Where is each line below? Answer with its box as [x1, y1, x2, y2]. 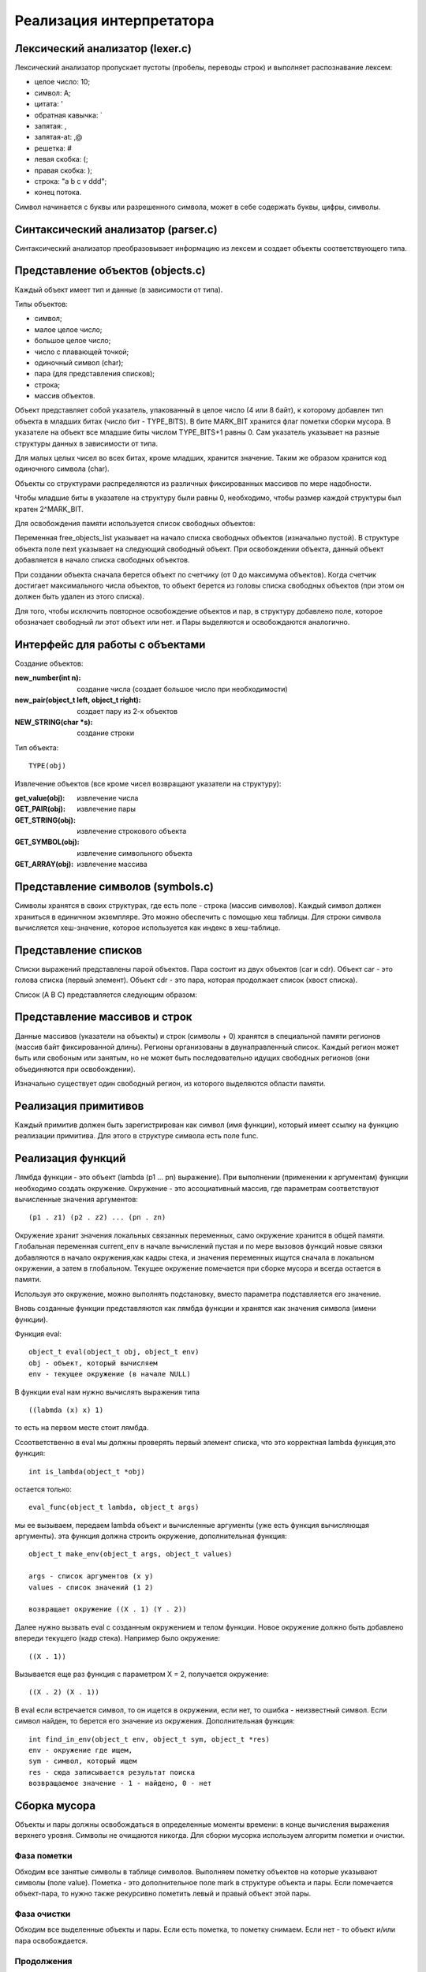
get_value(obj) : [14, 793, 65, 802]
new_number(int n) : [14, 673, 81, 682]
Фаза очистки [14, 1909, 71, 1920]
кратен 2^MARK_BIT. [14, 504, 84, 514]
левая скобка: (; [34, 155, 88, 164]
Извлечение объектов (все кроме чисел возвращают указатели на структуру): [14, 779, 282, 788]
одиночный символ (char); [34, 357, 124, 367]
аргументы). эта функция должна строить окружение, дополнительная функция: [14, 1531, 287, 1541]
